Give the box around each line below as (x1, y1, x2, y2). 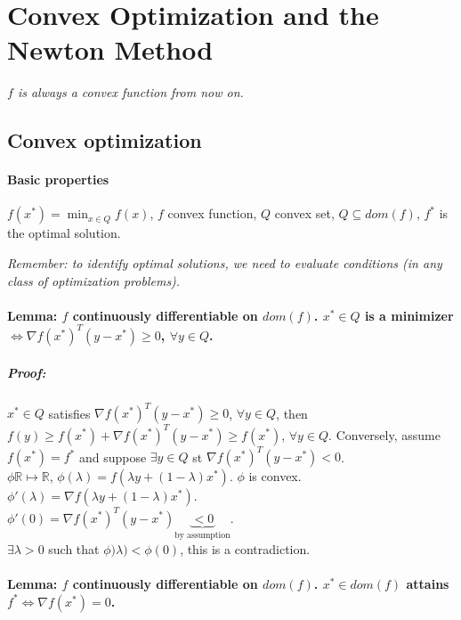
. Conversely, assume (328, 425, 441, 444)
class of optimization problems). (7, 271, 181, 290)
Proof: (7, 363, 46, 381)
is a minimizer (364, 306, 454, 324)
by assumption (174, 531, 230, 541)
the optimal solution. (7, 224, 121, 242)
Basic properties (7, 170, 109, 189)
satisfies (48, 404, 91, 422)
